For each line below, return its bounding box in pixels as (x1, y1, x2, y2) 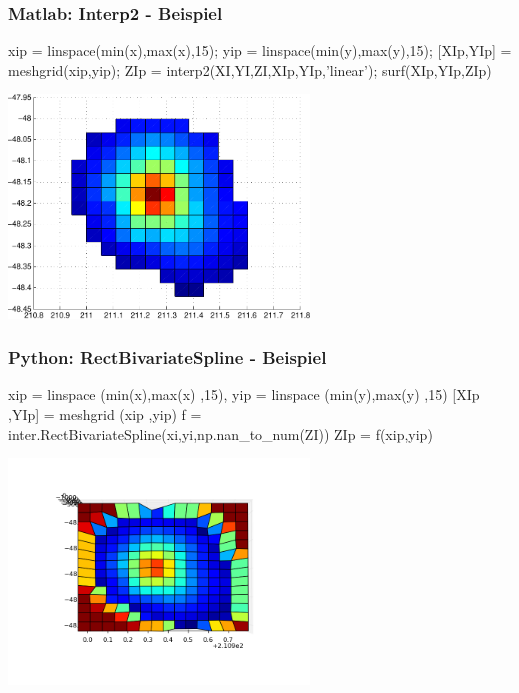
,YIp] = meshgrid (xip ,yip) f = (8, 403, 202, 424)
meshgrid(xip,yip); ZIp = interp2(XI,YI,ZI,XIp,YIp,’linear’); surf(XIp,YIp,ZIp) (8, 59, 492, 80)
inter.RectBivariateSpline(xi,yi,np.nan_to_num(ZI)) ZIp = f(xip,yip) (8, 423, 433, 444)
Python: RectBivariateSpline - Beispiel (8, 345, 327, 370)
